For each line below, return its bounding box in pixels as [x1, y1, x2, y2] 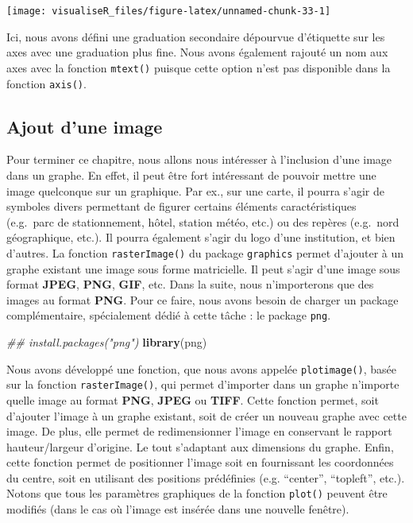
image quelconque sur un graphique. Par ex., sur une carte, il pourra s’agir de [6, 182, 384, 199]
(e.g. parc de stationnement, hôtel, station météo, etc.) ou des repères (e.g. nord [6, 213, 399, 230]
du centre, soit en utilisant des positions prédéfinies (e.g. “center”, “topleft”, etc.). [6, 469, 405, 486]
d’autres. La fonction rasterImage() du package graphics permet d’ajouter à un [6, 244, 404, 261]
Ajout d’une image [6, 114, 163, 138]
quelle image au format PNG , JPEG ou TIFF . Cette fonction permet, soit [6, 391, 379, 408]
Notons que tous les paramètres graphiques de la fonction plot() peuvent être [6, 485, 388, 502]
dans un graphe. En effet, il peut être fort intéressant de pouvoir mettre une [6, 166, 376, 183]
